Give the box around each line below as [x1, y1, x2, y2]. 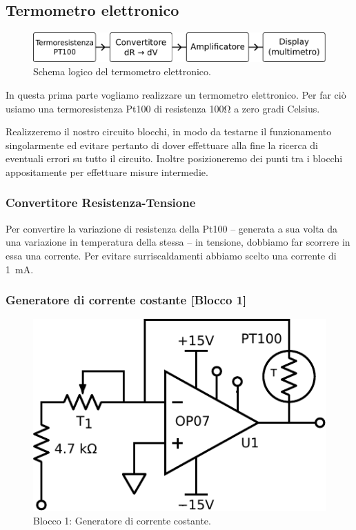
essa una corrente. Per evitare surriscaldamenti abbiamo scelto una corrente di [6, 248, 337, 262]
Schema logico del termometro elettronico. [33, 64, 211, 79]
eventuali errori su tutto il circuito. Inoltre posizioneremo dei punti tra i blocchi [6, 151, 343, 166]
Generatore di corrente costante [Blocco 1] [6, 291, 247, 308]
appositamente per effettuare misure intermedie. [6, 164, 208, 179]
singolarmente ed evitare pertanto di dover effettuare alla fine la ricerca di [6, 137, 318, 152]
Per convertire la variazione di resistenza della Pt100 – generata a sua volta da [6, 221, 338, 235]
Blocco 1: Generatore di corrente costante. [33, 513, 211, 527]
